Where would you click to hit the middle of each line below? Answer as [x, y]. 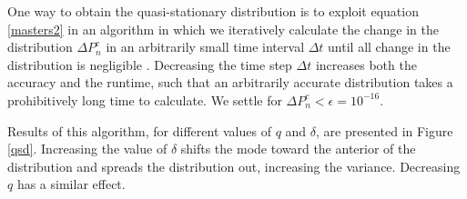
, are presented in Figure [385, 130]
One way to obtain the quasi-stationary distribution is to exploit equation [213, 11]
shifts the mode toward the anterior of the [298, 149]
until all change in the [389, 47]
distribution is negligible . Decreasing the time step [150, 64]
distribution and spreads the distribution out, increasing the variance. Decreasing [234, 166]
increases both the [366, 64]
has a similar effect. [71, 184]
